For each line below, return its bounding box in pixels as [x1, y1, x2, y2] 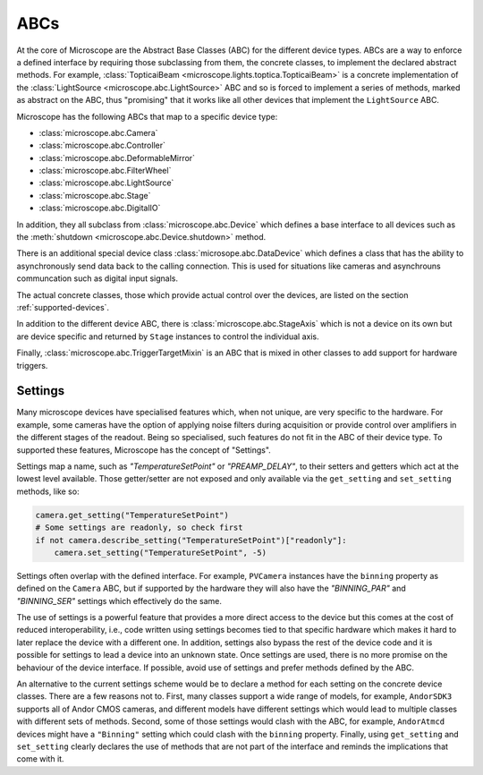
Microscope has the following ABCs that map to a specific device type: [16, 111, 278, 122]
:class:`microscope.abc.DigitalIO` [38, 202, 161, 214]
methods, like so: [16, 486, 80, 497]
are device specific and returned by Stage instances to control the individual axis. [16, 331, 319, 342]
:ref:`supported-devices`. [16, 302, 110, 312]
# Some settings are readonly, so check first [35, 523, 243, 532]
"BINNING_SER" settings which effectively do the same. [16, 595, 223, 606]
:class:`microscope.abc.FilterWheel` [38, 166, 172, 176]
